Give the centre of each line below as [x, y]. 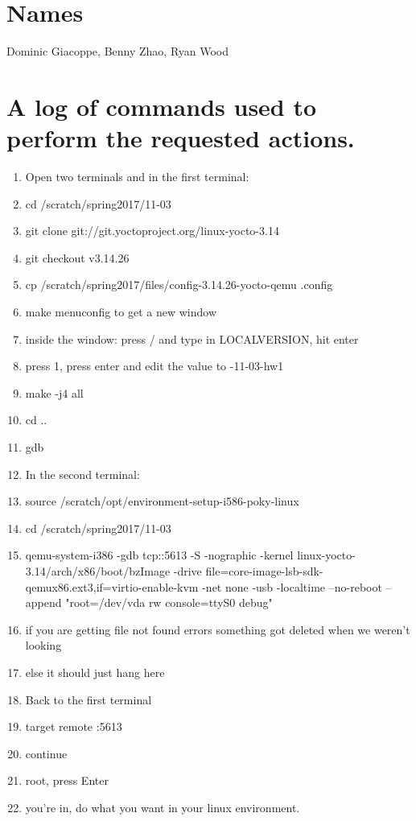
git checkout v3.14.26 [77, 257]
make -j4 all [54, 392]
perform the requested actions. [181, 138]
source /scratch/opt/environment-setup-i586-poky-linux [162, 501]
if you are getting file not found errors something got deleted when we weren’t [218, 629]
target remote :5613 [74, 726]
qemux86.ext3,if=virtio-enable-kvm [112, 586]
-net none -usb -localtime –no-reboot [292, 586]
